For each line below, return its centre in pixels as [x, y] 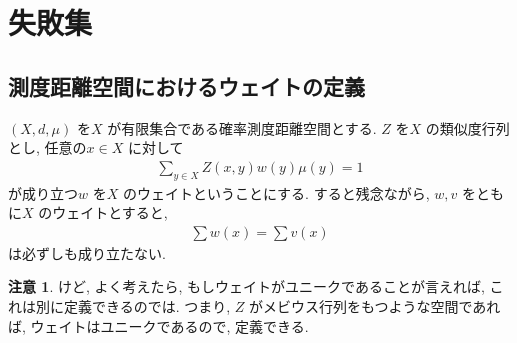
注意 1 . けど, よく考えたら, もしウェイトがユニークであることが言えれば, [246, 286]
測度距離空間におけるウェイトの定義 [186, 85]
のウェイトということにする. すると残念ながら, [276, 192]
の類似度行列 [467, 127]
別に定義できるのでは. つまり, [133, 306]
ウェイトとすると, [110, 212]
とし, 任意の [47, 147]
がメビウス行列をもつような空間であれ [375, 306]
